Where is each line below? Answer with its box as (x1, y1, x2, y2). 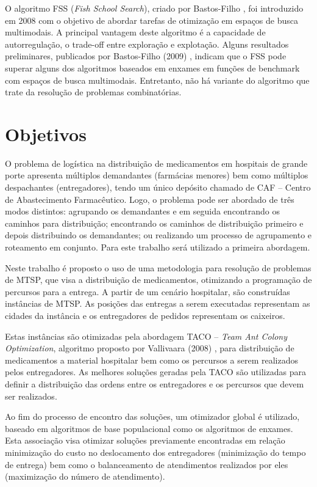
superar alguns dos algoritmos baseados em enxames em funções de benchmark (5, 61, 300, 74)
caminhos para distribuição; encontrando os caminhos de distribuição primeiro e (5, 216, 304, 229)
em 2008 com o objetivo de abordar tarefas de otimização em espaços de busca (5, 13, 299, 26)
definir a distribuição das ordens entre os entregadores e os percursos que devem (5, 377, 304, 390)
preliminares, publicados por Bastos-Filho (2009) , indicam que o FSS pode (5, 49, 287, 62)
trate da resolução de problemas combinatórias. (5, 86, 182, 98)
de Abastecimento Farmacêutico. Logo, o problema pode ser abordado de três (5, 192, 294, 205)
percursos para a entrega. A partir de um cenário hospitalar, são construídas (5, 285, 290, 298)
